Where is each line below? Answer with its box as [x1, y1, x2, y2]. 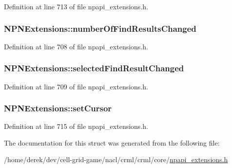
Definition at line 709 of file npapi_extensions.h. [4, 81, 148, 91]
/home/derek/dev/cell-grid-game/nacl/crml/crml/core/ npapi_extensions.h [4, 154, 228, 164]
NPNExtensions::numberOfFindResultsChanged [4, 22, 196, 34]
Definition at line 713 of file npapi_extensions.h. [4, 1, 148, 11]
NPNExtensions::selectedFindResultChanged [4, 62, 184, 74]
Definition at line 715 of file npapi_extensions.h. [4, 121, 148, 131]
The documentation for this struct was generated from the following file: [4, 138, 220, 148]
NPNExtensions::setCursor [4, 102, 112, 114]
